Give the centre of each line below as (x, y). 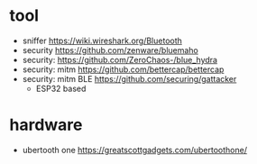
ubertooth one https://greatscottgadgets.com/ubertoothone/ (135, 150)
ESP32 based (61, 88)
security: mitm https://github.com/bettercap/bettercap (123, 69)
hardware (46, 125)
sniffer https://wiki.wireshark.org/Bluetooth (102, 41)
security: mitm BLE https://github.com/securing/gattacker (129, 78)
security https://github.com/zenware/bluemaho (110, 50)
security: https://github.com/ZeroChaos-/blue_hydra (120, 59)
